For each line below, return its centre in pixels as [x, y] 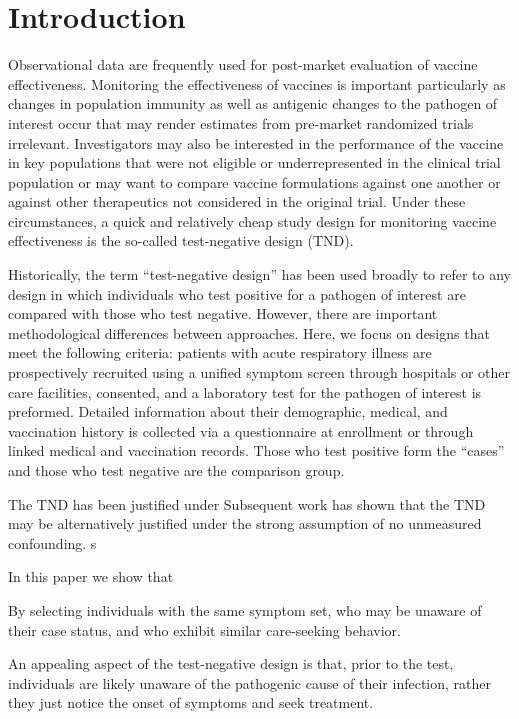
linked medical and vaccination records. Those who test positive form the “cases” [256, 450]
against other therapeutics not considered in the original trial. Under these [237, 201]
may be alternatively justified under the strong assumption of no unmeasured [245, 523]
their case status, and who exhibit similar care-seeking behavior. [204, 629]
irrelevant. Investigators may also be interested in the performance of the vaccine [256, 142]
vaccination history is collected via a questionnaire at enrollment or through [241, 430]
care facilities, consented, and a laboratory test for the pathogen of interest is [245, 391]
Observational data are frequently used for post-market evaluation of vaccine [243, 64]
